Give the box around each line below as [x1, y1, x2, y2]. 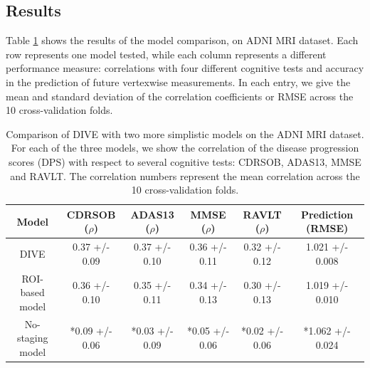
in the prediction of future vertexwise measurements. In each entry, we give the [6, 74, 351, 89]
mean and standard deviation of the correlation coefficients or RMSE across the [6, 88, 354, 103]
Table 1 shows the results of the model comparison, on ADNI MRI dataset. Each [6, 33, 359, 48]
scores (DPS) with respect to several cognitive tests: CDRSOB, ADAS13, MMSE [9, 154, 361, 169]
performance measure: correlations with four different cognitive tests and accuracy [6, 61, 364, 75]
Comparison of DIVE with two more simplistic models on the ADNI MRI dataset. [6, 126, 364, 141]
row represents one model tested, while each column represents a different [6, 46, 327, 61]
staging [16, 330, 48, 345]
